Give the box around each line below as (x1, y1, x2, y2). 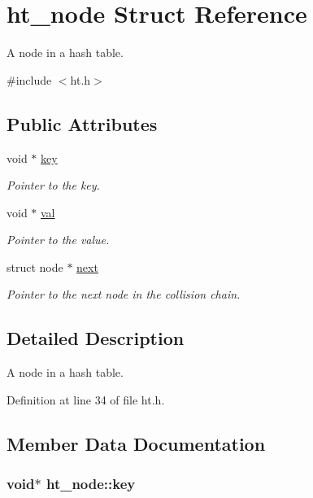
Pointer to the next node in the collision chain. (7, 286, 241, 303)
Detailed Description (7, 325, 185, 351)
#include (7, 71, 52, 88)
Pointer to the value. (7, 231, 110, 248)
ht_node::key (46, 474, 136, 494)
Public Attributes (7, 111, 158, 136)
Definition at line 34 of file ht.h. (7, 391, 165, 408)
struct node (7, 258, 63, 275)
